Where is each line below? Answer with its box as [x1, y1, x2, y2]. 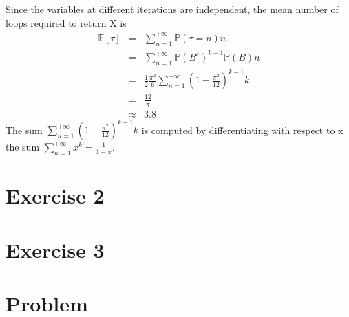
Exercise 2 [6, 182, 105, 210]
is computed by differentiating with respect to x [141, 122, 343, 137]
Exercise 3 [6, 235, 105, 263]
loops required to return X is [6, 15, 127, 30]
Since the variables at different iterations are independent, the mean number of [6, 2, 339, 16]
